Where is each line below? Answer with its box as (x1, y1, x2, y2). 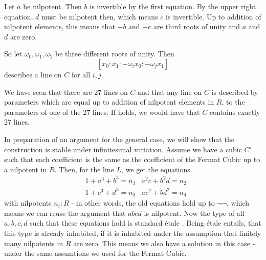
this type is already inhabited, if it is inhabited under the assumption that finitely (4, 228, 261, 238)
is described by (211, 86, 258, 97)
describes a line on (4, 69, 62, 79)
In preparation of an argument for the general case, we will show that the (4, 133, 234, 144)
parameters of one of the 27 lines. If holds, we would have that (4, 106, 200, 117)
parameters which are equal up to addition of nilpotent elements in (4, 96, 214, 107)
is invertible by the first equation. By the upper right (90, 1, 256, 11)
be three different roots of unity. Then (55, 48, 174, 59)
